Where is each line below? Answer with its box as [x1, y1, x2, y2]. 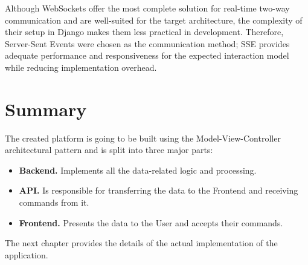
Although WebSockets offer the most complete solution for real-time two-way [5, 2, 290, 14]
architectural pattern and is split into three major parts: [5, 143, 213, 156]
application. [5, 248, 48, 261]
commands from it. [19, 196, 89, 209]
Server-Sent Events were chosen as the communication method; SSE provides [5, 37, 290, 50]
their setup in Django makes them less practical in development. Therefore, [5, 25, 284, 38]
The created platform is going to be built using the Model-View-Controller [5, 131, 281, 144]
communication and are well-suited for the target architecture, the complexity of [5, 13, 303, 26]
